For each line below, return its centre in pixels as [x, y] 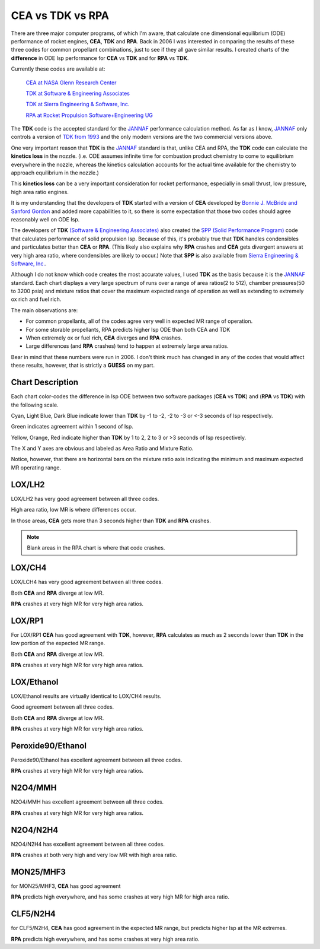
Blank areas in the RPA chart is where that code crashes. [96, 548]
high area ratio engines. [40, 192]
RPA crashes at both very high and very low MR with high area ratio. [94, 855]
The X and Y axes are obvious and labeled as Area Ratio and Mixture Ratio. [102, 449]
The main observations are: [44, 310]
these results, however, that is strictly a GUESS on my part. [83, 366]
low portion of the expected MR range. [58, 643]
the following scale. [35, 405]
